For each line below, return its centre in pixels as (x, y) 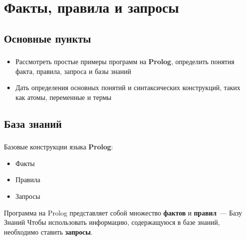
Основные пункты (48, 38)
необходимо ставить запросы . (48, 231)
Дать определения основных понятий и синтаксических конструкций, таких (128, 87)
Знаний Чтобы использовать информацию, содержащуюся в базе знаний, (112, 222)
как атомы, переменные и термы (63, 97)
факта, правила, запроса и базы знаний (73, 71)
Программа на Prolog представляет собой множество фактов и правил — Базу (123, 212)
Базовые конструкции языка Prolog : (59, 147)
